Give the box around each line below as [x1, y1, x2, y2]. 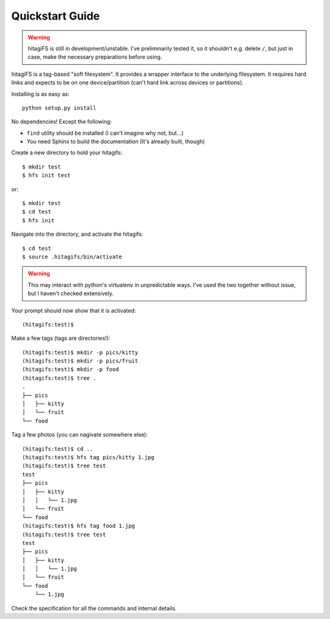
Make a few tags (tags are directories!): [11, 334, 111, 342]
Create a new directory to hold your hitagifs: [11, 149, 122, 156]
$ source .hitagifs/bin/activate [22, 253, 122, 260]
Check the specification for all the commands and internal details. [11, 604, 177, 612]
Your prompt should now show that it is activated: [11, 307, 136, 314]
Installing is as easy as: [11, 90, 70, 97]
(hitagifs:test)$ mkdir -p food [22, 366, 119, 373]
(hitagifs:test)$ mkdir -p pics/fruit [22, 358, 139, 364]
